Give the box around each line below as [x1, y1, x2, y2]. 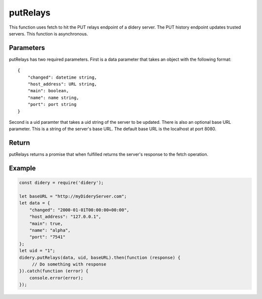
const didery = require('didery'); [19, 180, 104, 185]
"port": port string [27, 102, 77, 107]
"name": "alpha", [29, 228, 71, 233]
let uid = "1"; [19, 248, 55, 253]
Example [9, 164, 36, 172]
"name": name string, [27, 95, 80, 100]
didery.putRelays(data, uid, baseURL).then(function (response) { [19, 255, 180, 260]
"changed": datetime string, [27, 74, 97, 80]
